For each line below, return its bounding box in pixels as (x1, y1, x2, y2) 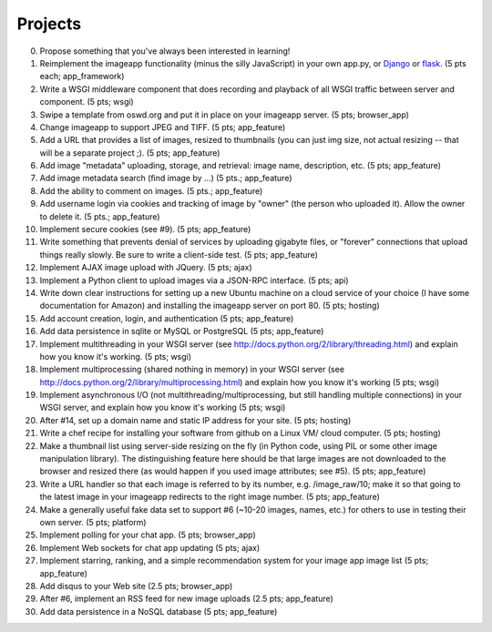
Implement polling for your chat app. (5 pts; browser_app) (39, 529, 257, 541)
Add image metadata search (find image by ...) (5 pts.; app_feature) (39, 173, 292, 184)
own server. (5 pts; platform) (39, 517, 147, 527)
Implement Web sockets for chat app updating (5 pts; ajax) (39, 542, 261, 553)
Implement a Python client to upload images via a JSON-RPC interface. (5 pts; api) (39, 274, 350, 286)
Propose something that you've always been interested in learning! (39, 46, 291, 56)
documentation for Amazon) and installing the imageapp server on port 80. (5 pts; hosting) (39, 301, 380, 311)
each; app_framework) (39, 71, 125, 82)
